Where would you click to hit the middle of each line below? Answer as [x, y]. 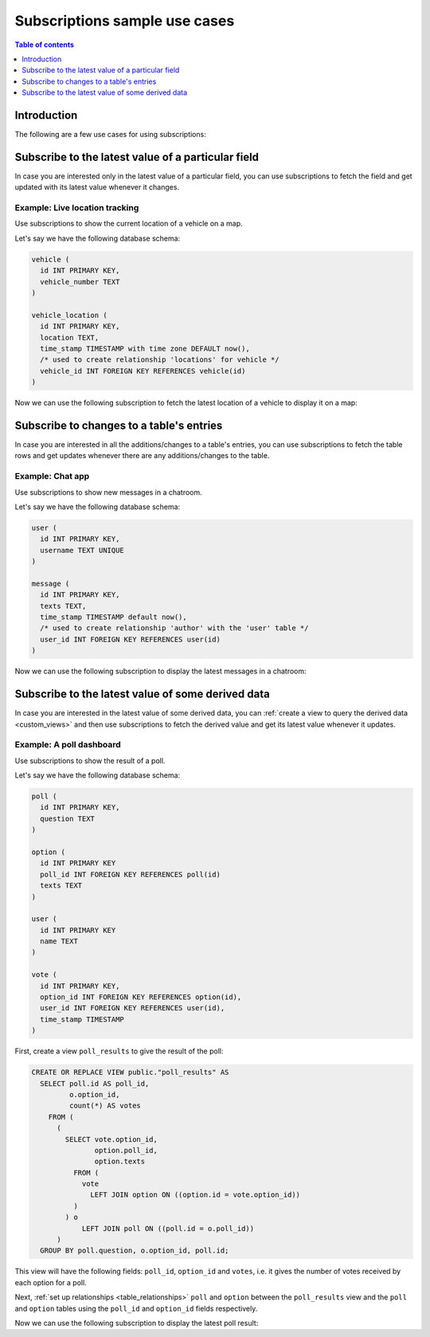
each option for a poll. [51, 1282]
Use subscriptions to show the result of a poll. [90, 760]
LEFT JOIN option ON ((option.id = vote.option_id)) [195, 1195]
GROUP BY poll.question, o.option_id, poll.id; [135, 1251]
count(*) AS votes [105, 1106]
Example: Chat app [52, 476]
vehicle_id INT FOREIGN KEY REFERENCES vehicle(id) [143, 371]
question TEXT [68, 818]
